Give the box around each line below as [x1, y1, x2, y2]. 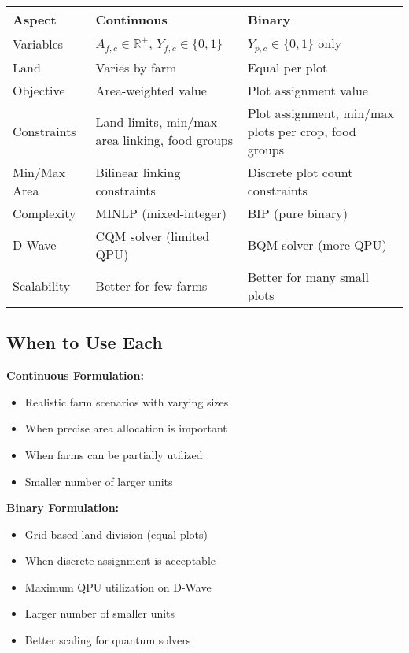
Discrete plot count [247, 162, 353, 181]
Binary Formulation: [6, 499, 120, 516]
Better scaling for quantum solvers [24, 632, 191, 648]
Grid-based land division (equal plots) [24, 525, 208, 542]
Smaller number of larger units [24, 473, 173, 489]
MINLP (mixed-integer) [95, 203, 227, 222]
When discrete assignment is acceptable [24, 552, 216, 569]
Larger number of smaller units [24, 605, 175, 621]
